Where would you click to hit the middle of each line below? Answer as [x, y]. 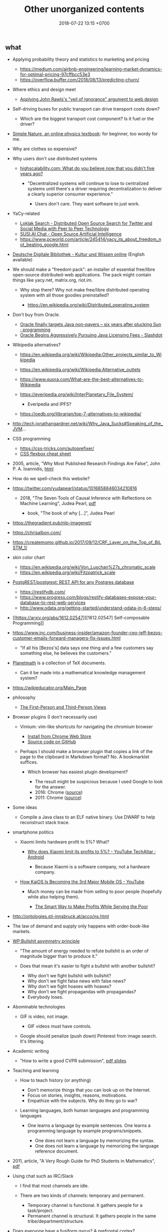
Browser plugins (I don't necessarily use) [55, 717]
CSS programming [32, 439]
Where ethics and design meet [44, 89]
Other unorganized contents [84, 9]
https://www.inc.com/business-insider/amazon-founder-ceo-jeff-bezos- [88, 633]
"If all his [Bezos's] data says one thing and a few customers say [87, 648]
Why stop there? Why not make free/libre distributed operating [85, 290]
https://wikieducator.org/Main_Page [49, 688]
